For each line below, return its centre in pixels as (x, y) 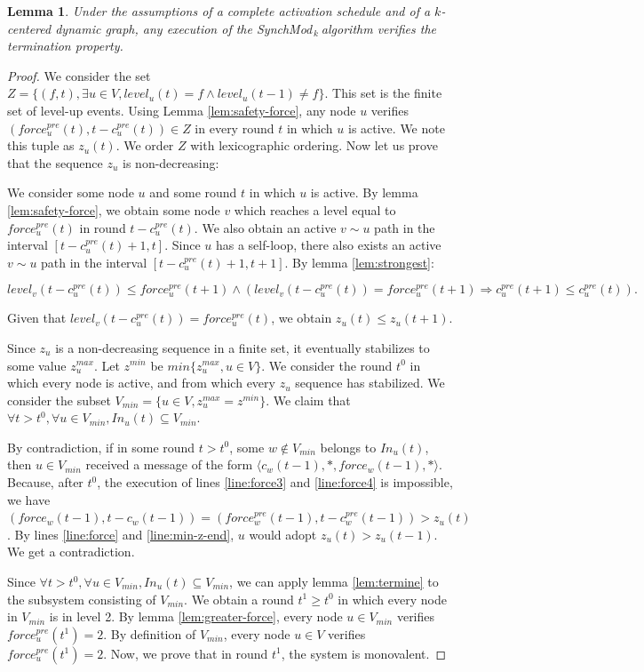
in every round (235, 128)
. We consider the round (327, 365)
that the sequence (55, 162)
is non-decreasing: (171, 162)
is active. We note (396, 128)
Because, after (45, 482)
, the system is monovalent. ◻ (364, 653)
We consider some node (71, 192)
